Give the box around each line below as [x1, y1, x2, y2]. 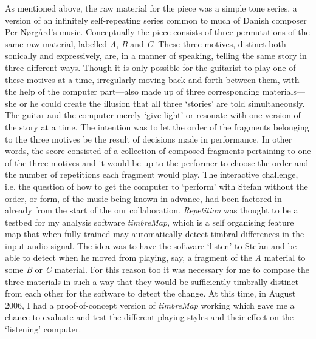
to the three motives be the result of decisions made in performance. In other [5, 132, 292, 145]
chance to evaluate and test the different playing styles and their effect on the [5, 310, 294, 323]
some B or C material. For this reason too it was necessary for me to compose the [5, 263, 310, 276]
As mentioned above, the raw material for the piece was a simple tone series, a [5, 2, 297, 14]
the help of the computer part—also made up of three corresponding [5, 85, 260, 98]
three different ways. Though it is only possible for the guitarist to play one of [5, 61, 296, 73]
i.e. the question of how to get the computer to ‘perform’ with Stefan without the [5, 180, 308, 192]
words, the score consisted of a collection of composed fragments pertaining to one [5, 144, 311, 157]
